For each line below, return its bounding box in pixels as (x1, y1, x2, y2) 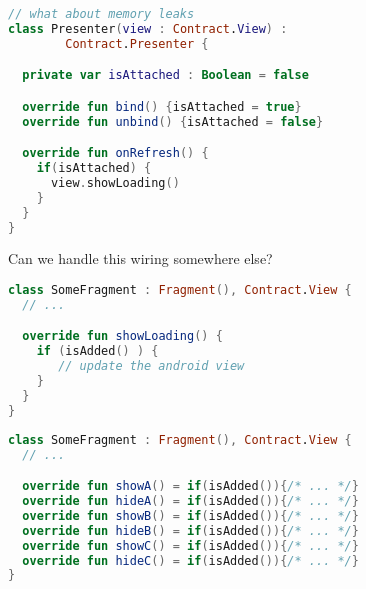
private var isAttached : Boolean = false (22, 68, 309, 83)
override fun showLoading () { (22, 329, 223, 344)
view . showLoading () (50, 175, 180, 190)
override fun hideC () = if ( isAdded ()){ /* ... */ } (22, 553, 359, 568)
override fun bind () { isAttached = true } (22, 99, 302, 114)
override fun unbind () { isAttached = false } (22, 114, 324, 129)
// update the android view (58, 359, 245, 374)
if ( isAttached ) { (36, 161, 152, 176)
